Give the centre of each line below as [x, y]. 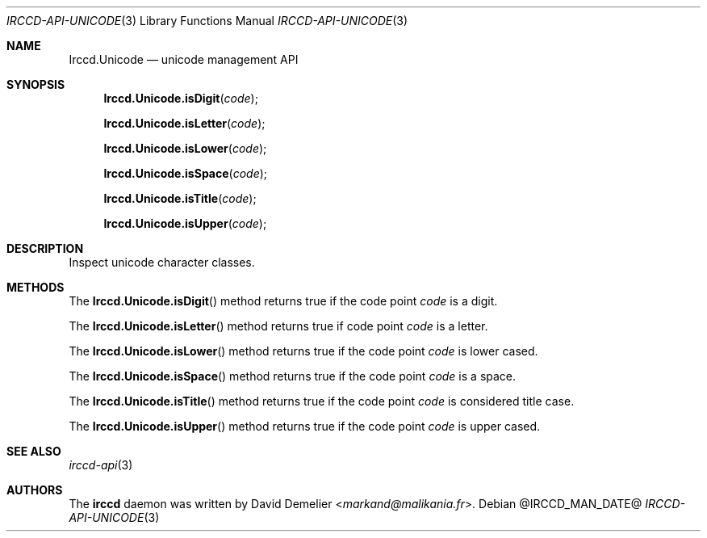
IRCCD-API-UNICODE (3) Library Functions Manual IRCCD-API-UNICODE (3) [207, 21]
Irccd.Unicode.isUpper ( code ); [185, 223]
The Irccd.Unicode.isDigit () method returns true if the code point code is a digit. [283, 301]
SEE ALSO [34, 451]
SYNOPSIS [36, 84]
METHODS [36, 287]
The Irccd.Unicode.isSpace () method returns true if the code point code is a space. [293, 376]
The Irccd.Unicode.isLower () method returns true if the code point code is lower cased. [303, 351]
